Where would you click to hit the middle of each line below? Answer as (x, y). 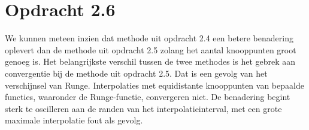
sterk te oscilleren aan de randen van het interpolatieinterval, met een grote (143, 108)
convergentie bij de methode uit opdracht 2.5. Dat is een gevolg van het (136, 73)
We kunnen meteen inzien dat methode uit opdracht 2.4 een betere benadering (149, 38)
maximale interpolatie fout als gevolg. (74, 120)
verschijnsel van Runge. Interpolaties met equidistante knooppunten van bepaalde (154, 85)
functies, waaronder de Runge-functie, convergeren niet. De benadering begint (148, 97)
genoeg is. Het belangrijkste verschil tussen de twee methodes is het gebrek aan (150, 61)
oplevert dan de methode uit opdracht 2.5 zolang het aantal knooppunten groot (151, 49)
